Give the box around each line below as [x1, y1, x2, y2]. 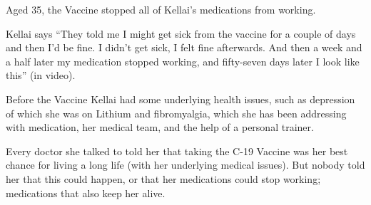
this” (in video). [6, 68, 76, 83]
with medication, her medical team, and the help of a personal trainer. [6, 120, 314, 135]
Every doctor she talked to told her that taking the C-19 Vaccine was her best [6, 143, 348, 158]
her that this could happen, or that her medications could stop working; [6, 171, 321, 186]
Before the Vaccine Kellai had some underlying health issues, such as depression [6, 91, 355, 106]
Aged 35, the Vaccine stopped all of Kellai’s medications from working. [6, 2, 316, 16]
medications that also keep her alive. [6, 185, 166, 200]
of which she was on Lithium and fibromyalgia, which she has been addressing [6, 105, 347, 120]
